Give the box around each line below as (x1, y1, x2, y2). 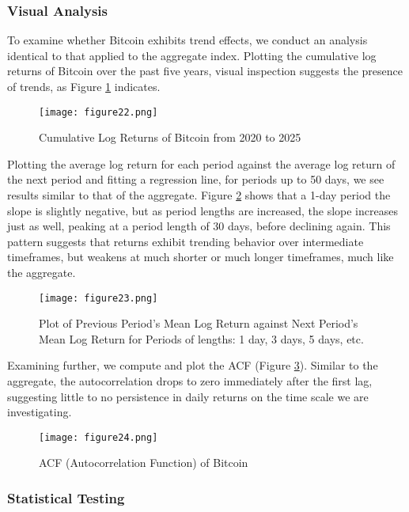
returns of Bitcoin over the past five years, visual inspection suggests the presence (7, 63, 403, 79)
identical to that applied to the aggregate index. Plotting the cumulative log (7, 47, 377, 63)
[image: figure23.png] (39, 292, 158, 304)
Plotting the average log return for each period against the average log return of (7, 155, 396, 172)
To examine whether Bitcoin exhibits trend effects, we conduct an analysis (7, 32, 368, 48)
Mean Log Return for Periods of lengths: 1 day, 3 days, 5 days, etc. (39, 330, 364, 347)
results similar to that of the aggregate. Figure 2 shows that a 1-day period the (7, 187, 391, 203)
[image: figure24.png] (39, 431, 158, 443)
